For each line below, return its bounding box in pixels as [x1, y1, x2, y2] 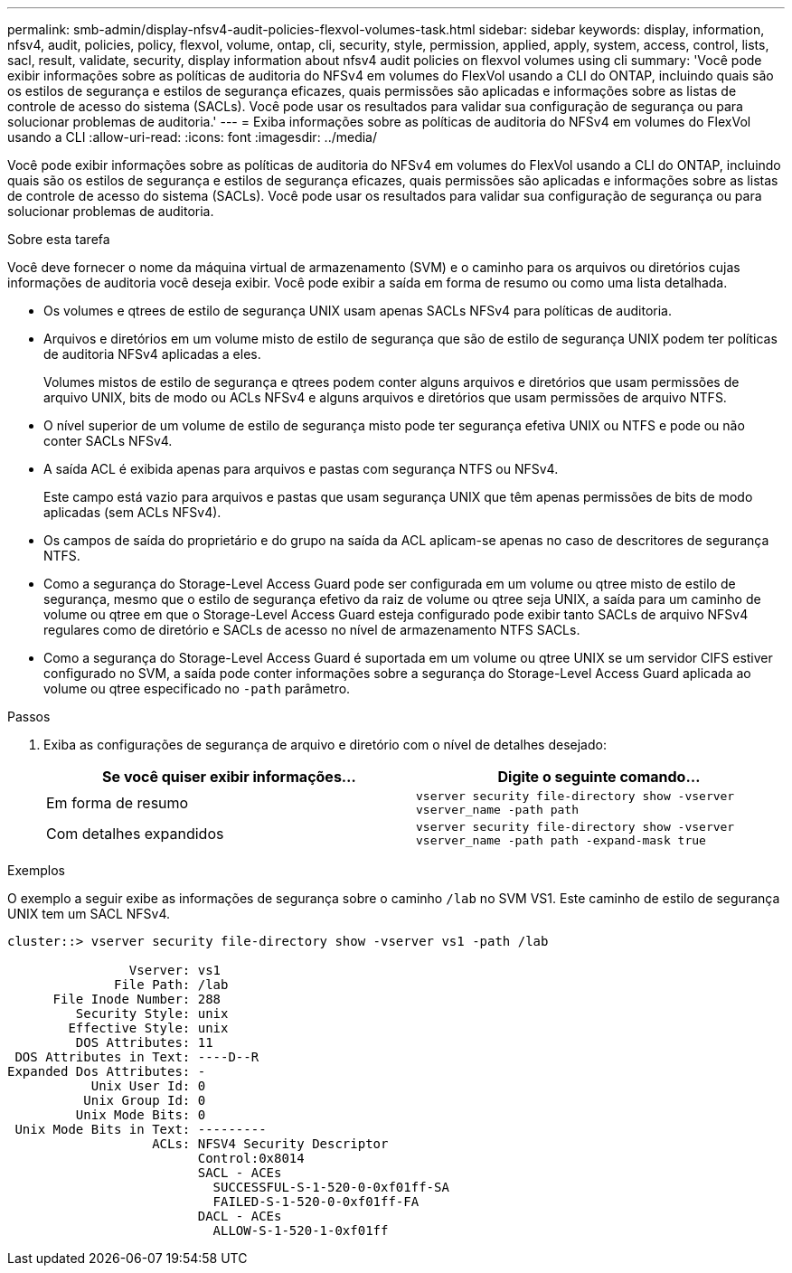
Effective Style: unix [68, 1021, 229, 1035]
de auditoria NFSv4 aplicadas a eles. [43, 346, 261, 362]
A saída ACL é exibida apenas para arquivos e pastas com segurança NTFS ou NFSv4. [43, 461, 559, 476]
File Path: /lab [114, 977, 229, 992]
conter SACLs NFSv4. [43, 433, 173, 448]
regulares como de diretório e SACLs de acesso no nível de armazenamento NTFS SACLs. [43, 622, 580, 637]
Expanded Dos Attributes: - [7, 1064, 206, 1079]
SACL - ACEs [197, 1165, 282, 1180]
